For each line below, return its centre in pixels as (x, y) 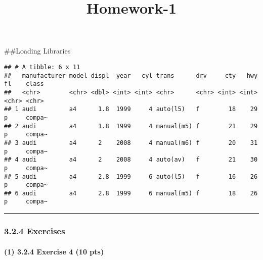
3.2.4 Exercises (35, 231)
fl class (24, 84)
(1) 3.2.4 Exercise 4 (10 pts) (54, 251)
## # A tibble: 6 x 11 (42, 67)
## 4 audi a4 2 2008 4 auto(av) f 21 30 (131, 160)
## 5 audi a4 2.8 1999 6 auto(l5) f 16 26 (131, 176)
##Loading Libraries (37, 51)
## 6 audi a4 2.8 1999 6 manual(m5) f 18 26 (131, 193)
